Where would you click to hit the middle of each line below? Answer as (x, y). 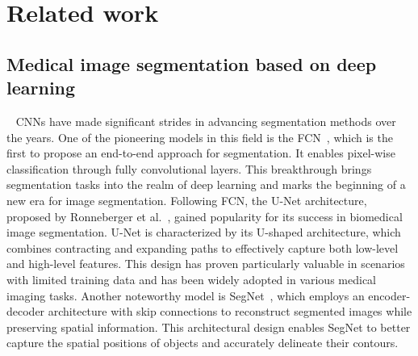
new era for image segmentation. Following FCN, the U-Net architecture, (187, 200)
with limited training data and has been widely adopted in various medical (191, 279)
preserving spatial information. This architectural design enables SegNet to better (209, 327)
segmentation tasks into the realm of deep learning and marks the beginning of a (206, 184)
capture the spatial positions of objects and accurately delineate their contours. (203, 343)
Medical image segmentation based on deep (192, 63)
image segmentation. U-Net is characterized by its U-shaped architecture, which (204, 232)
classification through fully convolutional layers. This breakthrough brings (189, 168)
